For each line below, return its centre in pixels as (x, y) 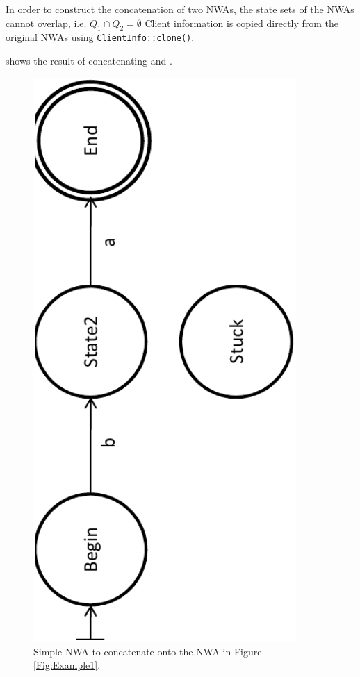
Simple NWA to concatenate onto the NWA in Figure (148, 651)
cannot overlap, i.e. (46, 23)
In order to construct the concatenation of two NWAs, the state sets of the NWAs (180, 9)
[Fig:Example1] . (67, 665)
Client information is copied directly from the (242, 23)
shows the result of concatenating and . (89, 61)
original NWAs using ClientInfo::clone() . (100, 37)
